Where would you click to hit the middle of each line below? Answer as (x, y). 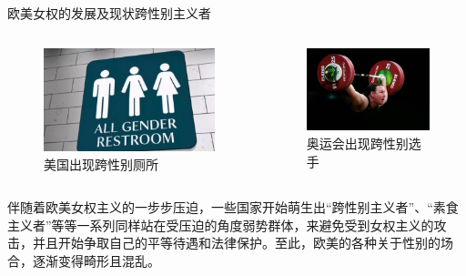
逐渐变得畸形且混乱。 (96, 260)
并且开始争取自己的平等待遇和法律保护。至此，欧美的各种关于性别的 (236, 243)
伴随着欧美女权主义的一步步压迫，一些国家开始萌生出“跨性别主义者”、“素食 (233, 207)
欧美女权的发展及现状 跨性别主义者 (109, 13)
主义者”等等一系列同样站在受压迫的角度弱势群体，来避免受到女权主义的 (221, 225)
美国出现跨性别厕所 (101, 164)
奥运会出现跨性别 (357, 143)
